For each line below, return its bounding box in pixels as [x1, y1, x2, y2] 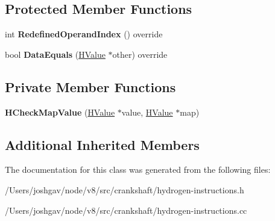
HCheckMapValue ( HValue [5, 105, 115, 118]
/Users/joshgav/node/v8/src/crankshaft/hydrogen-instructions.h [5, 183, 244, 196]
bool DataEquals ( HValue [5, 48, 106, 60]
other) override [112, 48, 168, 60]
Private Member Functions [5, 77, 176, 96]
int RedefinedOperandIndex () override [5, 28, 163, 40]
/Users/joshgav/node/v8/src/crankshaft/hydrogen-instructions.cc [5, 204, 247, 216]
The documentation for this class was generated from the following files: [5, 163, 271, 176]
